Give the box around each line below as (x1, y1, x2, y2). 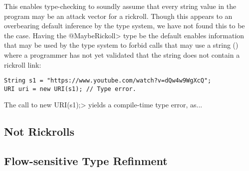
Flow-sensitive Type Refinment (4, 153, 168, 169)
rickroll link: (4, 59, 41, 70)
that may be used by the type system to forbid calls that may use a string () (4, 40, 239, 50)
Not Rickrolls (4, 124, 74, 139)
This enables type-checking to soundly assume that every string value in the (4, 1, 237, 11)
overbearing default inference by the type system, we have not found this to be (4, 20, 245, 31)
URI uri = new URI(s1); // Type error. (4, 85, 136, 92)
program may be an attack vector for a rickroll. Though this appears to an (4, 10, 233, 21)
